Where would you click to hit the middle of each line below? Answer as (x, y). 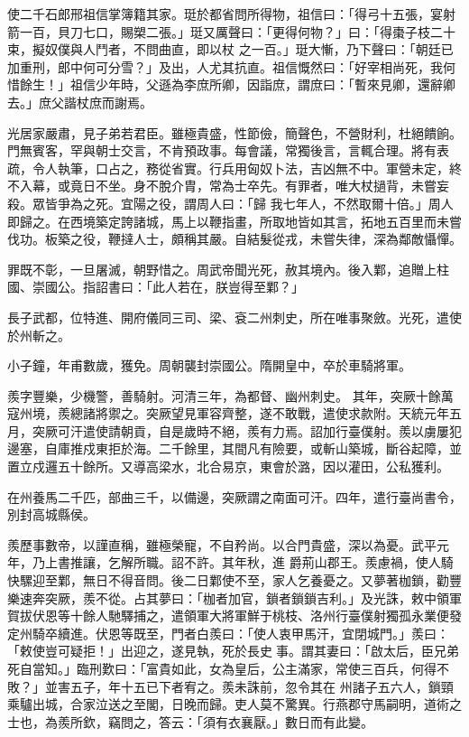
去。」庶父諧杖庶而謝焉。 (80, 102)
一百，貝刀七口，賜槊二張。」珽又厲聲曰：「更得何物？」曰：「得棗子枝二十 (237, 31)
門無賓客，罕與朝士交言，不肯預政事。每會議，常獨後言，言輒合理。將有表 (228, 150)
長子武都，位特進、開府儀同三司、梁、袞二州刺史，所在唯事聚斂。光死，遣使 (234, 317)
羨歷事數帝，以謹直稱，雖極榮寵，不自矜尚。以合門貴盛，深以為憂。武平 (222, 544)
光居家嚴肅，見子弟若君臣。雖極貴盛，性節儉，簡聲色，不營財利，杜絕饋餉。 (234, 132)
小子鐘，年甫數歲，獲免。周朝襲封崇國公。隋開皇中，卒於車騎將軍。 (209, 365)
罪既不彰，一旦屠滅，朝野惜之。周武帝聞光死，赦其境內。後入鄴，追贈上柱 (228, 269)
